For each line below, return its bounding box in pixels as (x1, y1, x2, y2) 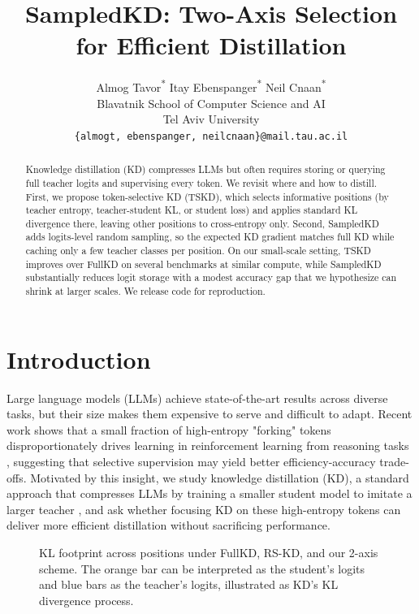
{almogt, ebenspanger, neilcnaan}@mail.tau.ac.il (74, 130, 348, 142)
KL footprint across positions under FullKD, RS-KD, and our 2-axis (39, 544, 378, 561)
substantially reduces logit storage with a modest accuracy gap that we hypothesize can (25, 270, 397, 284)
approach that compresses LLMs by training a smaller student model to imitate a (6, 485, 413, 502)
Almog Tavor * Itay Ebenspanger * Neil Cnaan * (96, 76, 326, 95)
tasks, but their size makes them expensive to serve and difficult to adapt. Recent (6, 405, 413, 422)
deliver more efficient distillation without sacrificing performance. (6, 517, 330, 534)
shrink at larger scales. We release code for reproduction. (25, 284, 266, 298)
